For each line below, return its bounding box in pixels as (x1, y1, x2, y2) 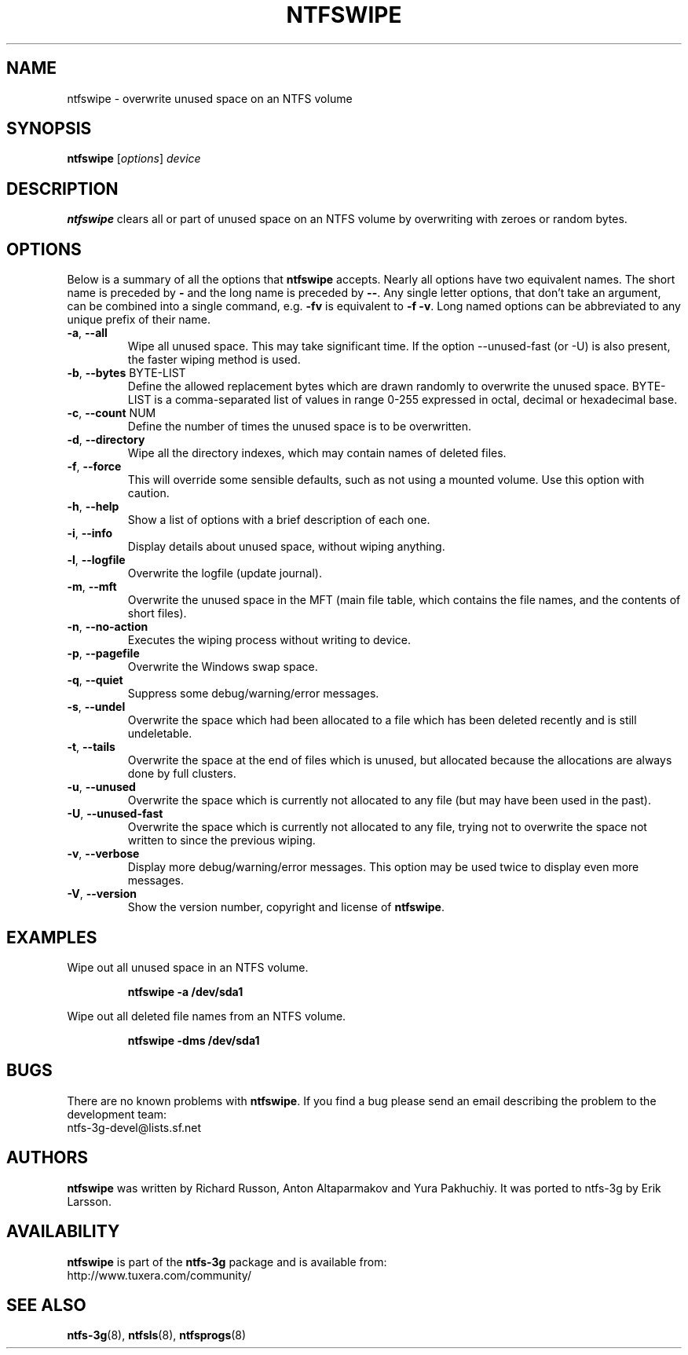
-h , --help (67, 500, 119, 514)
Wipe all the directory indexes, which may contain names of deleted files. (127, 446, 507, 460)
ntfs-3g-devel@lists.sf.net (67, 1120, 202, 1134)
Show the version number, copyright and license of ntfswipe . (127, 900, 445, 914)
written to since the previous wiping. (127, 833, 316, 848)
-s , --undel (67, 700, 126, 714)
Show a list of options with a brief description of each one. (127, 513, 430, 527)
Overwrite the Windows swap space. (127, 660, 318, 674)
